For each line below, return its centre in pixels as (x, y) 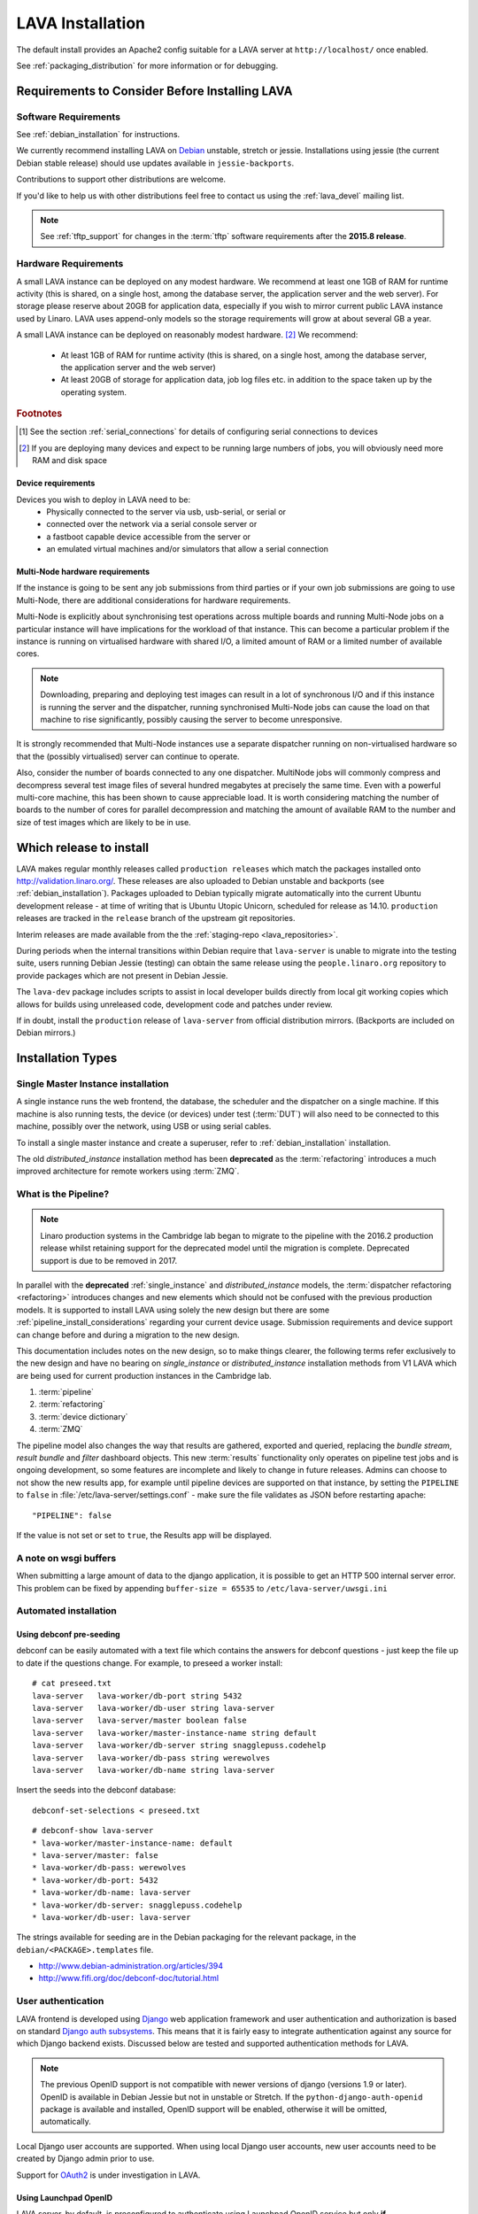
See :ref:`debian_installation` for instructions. (98, 135)
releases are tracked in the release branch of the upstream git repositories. (156, 918)
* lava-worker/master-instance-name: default (133, 1843)
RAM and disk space (70, 461)
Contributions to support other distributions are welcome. (121, 179)
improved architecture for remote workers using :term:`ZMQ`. (128, 1171)
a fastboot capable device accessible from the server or (149, 537)
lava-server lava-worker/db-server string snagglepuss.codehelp (179, 1746)
